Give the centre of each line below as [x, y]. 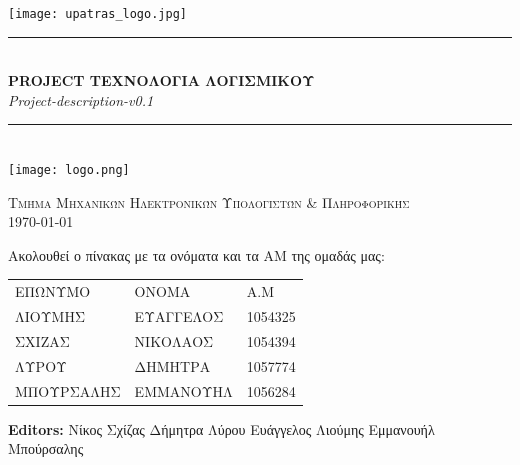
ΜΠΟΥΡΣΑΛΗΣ [68, 390]
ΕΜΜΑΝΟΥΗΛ [183, 390]
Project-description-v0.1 [81, 99]
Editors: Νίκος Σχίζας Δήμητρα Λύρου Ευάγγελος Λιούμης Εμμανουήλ [221, 428]
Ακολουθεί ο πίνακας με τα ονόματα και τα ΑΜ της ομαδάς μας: [196, 254]
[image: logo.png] [69, 170]
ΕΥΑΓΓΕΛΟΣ [179, 316]
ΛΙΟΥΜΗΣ [50, 316]
